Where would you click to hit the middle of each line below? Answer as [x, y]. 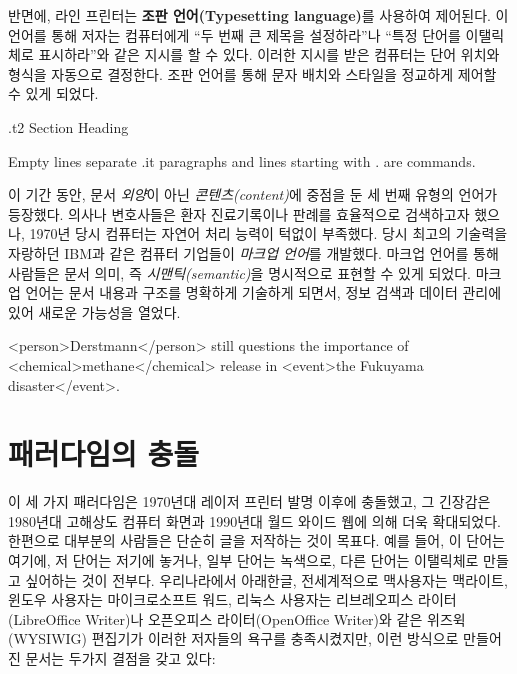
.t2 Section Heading [68, 126]
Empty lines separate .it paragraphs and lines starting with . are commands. [242, 160]
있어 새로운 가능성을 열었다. [94, 311]
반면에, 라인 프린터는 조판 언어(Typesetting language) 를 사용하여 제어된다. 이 [258, 15]
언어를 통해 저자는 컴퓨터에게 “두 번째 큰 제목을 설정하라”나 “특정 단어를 [234, 34]
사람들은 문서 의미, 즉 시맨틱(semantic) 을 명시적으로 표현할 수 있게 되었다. [239, 272]
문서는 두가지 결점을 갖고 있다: [120, 657]
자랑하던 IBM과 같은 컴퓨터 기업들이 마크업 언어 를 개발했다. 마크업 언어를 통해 [253, 252]
